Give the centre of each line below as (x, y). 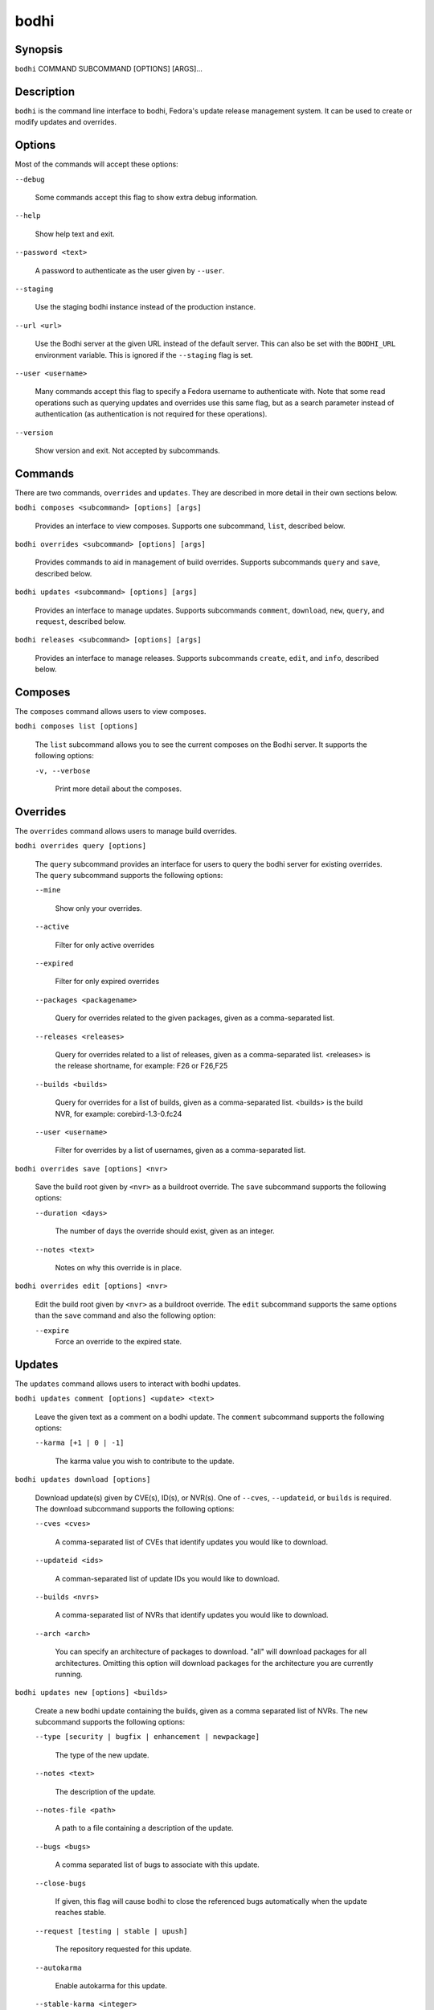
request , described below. (80, 621)
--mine (48, 890)
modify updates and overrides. (66, 122)
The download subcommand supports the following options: (135, 1509)
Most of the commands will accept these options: (96, 164)
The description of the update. (105, 1791)
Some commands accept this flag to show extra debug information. (146, 198)
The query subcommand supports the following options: (129, 876)
